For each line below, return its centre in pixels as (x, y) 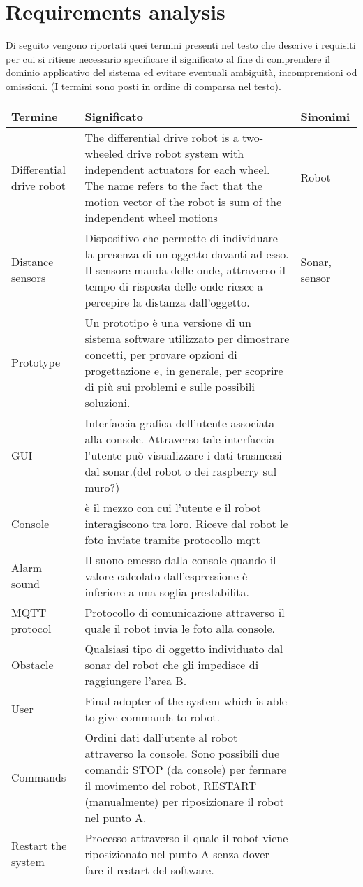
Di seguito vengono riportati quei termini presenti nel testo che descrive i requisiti (181, 45)
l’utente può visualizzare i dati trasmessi (183, 455)
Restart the (39, 845)
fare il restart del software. (149, 870)
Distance (32, 262)
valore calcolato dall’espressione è (166, 576)
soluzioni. (108, 402)
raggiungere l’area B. (136, 680)
